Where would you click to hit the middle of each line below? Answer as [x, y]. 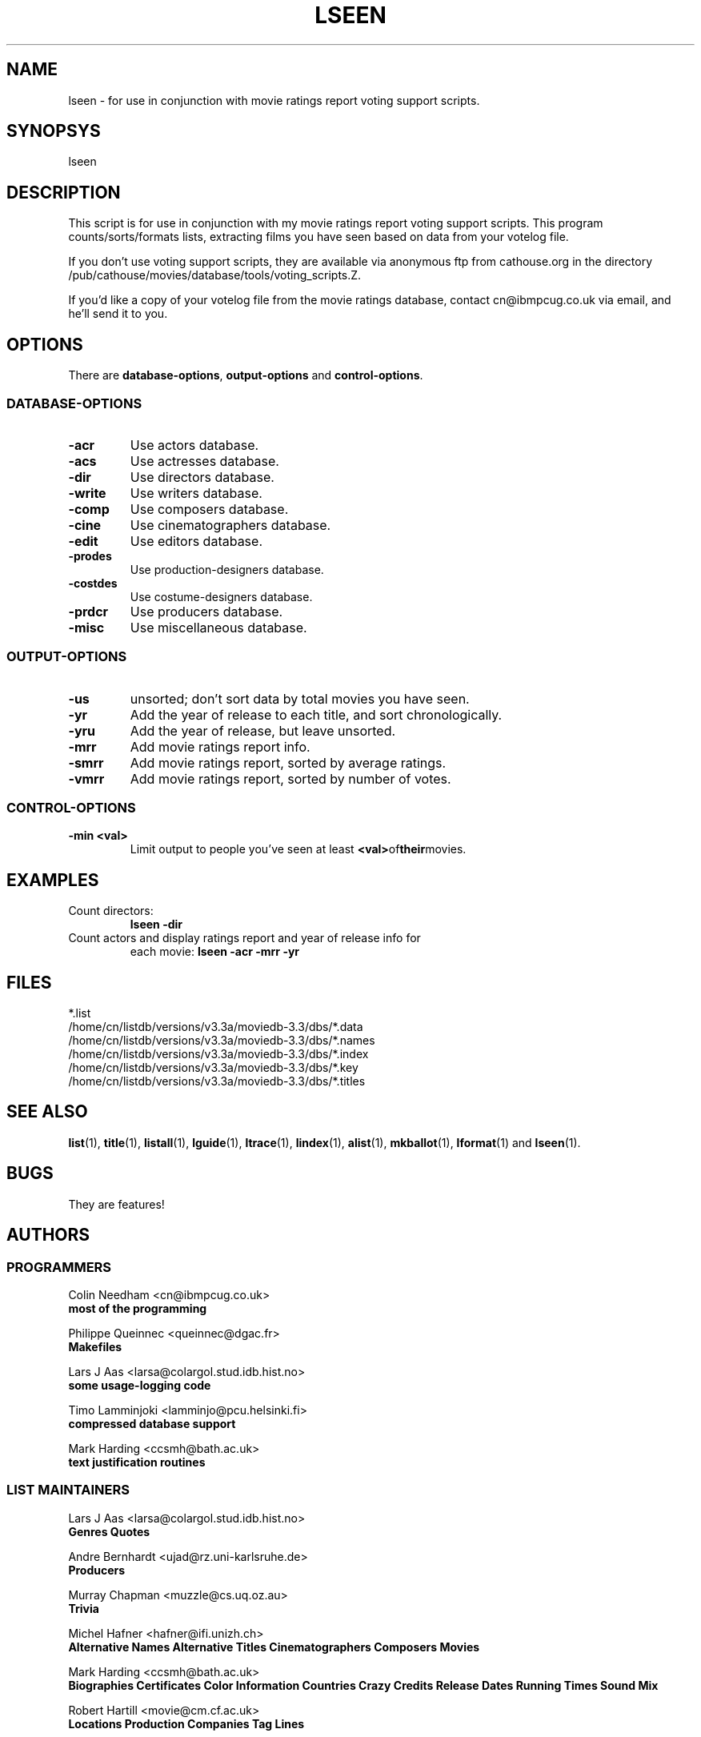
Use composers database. [209, 509]
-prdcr [88, 611]
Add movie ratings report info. [220, 746]
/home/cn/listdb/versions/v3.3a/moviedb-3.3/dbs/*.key [213, 1068]
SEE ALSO [47, 1112]
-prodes [90, 556]
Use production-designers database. [227, 569]
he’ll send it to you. [118, 314]
